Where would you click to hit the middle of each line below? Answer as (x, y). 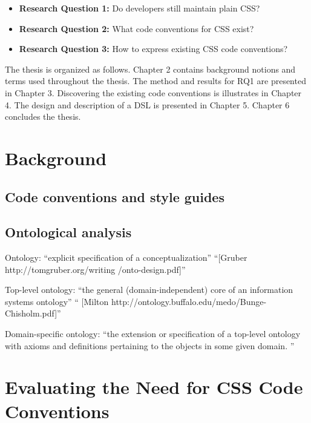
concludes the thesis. (43, 116)
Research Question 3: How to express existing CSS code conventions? (153, 49)
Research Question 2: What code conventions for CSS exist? (136, 28)
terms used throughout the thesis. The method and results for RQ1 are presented (155, 81)
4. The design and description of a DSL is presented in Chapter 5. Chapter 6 (147, 104)
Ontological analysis (68, 232)
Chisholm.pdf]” (33, 313)
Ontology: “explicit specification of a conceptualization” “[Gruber (126, 257)
